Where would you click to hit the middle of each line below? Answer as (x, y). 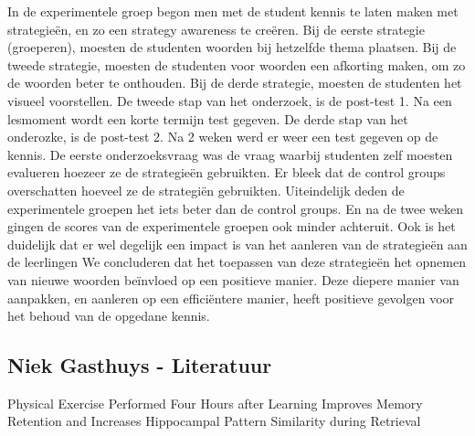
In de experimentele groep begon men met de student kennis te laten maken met (233, 11)
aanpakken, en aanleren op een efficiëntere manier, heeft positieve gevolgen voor (231, 298)
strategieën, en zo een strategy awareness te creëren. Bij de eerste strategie (216, 29)
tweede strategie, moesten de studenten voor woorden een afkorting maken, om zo (237, 64)
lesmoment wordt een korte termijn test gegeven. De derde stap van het (208, 118)
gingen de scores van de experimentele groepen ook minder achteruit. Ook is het (232, 226)
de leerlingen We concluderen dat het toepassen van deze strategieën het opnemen (237, 262)
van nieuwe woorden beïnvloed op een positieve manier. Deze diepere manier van (233, 279)
